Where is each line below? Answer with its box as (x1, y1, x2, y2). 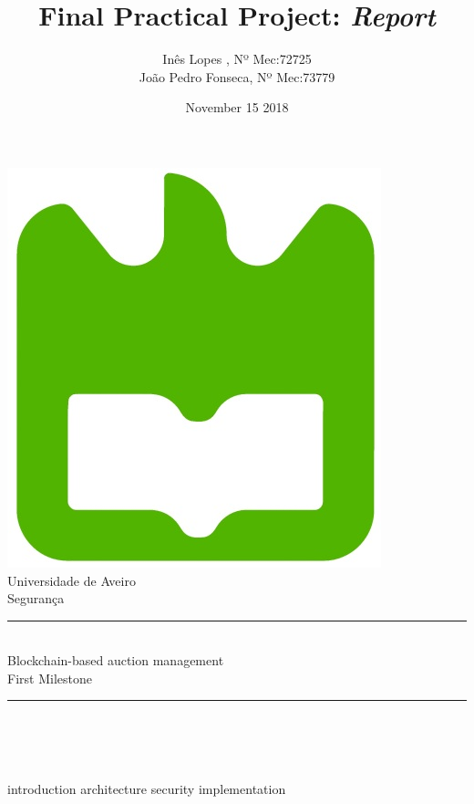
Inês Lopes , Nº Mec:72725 (162, 49, 312, 68)
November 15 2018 (185, 98, 289, 117)
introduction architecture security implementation (7, 779, 286, 799)
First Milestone (7, 668, 92, 687)
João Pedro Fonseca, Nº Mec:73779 (139, 67, 335, 86)
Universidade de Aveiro (7, 570, 136, 590)
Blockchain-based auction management (7, 651, 224, 670)
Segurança (7, 589, 65, 608)
